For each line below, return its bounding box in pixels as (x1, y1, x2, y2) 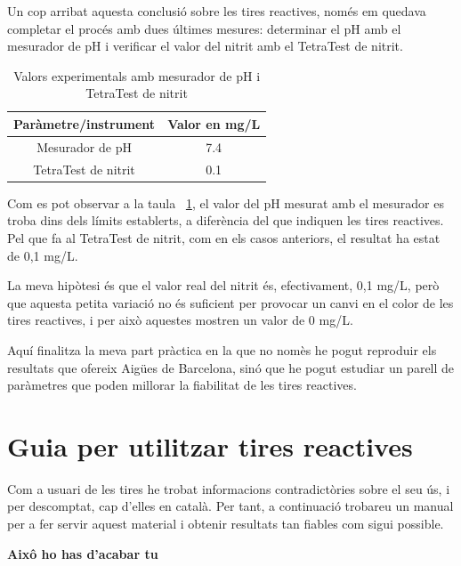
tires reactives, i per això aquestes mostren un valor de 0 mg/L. (7, 311, 353, 329)
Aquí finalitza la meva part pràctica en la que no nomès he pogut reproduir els (7, 340, 437, 359)
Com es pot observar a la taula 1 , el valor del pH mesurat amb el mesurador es (7, 193, 444, 212)
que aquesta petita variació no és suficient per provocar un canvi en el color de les (7, 293, 454, 311)
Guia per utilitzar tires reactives (7, 427, 413, 464)
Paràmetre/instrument (13, 114, 156, 133)
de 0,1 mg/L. (7, 246, 78, 264)
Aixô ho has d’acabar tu (7, 544, 158, 562)
